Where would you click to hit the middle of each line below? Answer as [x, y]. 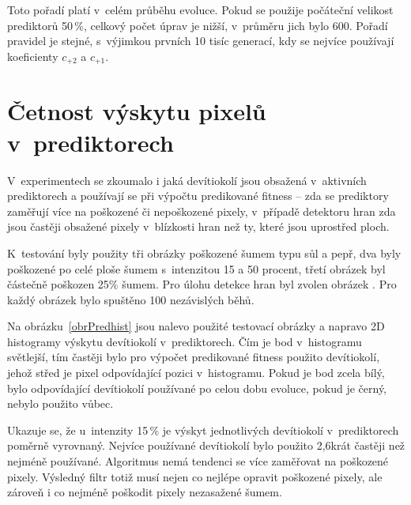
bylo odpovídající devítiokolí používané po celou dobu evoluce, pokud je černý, [197, 388]
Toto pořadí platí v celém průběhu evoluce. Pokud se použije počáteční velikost [200, 9]
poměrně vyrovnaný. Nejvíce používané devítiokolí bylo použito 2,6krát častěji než [206, 445]
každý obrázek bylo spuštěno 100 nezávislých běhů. [131, 299]
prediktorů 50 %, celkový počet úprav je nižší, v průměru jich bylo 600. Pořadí [198, 25]
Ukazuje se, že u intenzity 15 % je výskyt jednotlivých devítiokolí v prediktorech [203, 430]
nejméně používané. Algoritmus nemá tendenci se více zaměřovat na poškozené [198, 461]
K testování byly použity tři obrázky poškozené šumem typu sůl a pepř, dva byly [204, 252]
